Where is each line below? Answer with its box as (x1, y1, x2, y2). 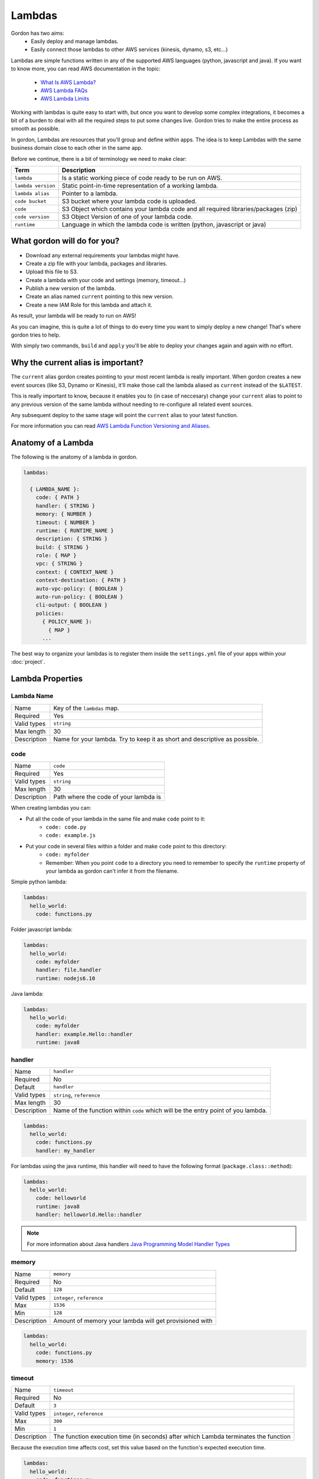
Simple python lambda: (11, 879, 67, 886)
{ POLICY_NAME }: (42, 618, 93, 625)
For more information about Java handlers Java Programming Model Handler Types (27, 1240, 230, 1248)
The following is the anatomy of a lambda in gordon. (11, 453, 138, 461)
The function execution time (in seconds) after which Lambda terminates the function (53, 1432, 291, 1441)
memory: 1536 (35, 1358, 74, 1364)
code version (14, 214, 50, 220)
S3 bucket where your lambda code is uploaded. (61, 197, 197, 205)
